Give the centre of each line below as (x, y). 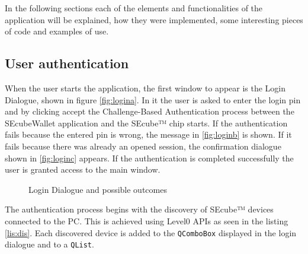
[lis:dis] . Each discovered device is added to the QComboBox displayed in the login (151, 232)
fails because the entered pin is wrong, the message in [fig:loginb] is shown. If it (148, 134)
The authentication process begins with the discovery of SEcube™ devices (139, 209)
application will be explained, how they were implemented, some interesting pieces (154, 19)
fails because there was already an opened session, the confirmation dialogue (143, 146)
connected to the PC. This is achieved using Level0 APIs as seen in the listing (147, 220)
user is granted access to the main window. (83, 169)
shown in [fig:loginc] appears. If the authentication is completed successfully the (149, 158)
